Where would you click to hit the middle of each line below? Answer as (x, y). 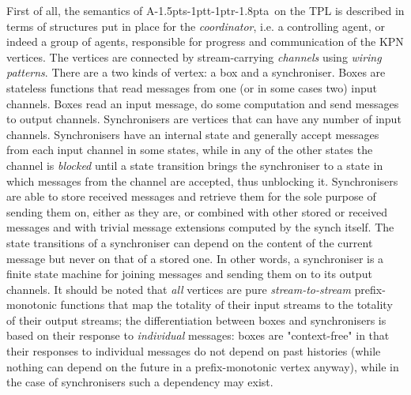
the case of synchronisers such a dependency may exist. (140, 382)
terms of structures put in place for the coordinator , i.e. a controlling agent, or (196, 26)
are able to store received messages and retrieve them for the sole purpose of (191, 196)
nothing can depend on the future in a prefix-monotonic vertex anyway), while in (203, 366)
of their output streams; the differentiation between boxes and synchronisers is (196, 320)
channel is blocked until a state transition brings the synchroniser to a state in (195, 165)
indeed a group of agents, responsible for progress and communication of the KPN (205, 41)
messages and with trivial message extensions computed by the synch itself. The (200, 227)
